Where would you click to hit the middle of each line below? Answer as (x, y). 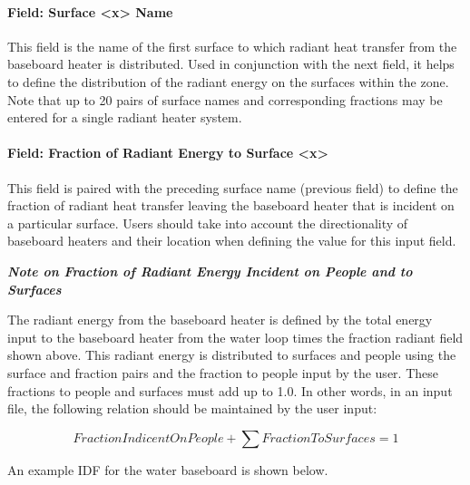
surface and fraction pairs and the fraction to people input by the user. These (223, 372)
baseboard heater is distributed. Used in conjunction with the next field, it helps (231, 64)
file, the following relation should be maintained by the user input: (192, 408)
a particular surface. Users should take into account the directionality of (208, 223)
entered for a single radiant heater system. (125, 117)
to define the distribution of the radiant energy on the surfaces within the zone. (228, 81)
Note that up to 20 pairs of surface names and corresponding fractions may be (225, 99)
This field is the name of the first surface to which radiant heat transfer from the (232, 46)
